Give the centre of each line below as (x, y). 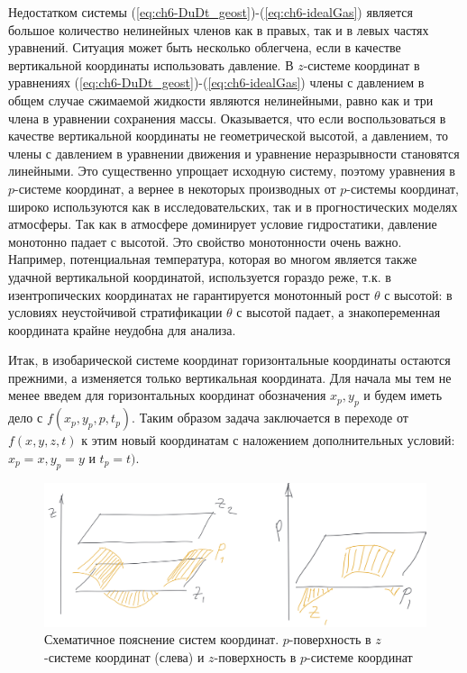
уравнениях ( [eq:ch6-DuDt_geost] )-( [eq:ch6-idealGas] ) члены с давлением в (216, 82)
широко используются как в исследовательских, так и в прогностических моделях (233, 206)
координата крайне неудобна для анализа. (122, 329)
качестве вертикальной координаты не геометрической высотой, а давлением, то (228, 136)
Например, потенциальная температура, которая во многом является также (213, 259)
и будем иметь (403, 395)
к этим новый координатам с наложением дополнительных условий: (268, 440)
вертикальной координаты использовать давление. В (151, 64)
